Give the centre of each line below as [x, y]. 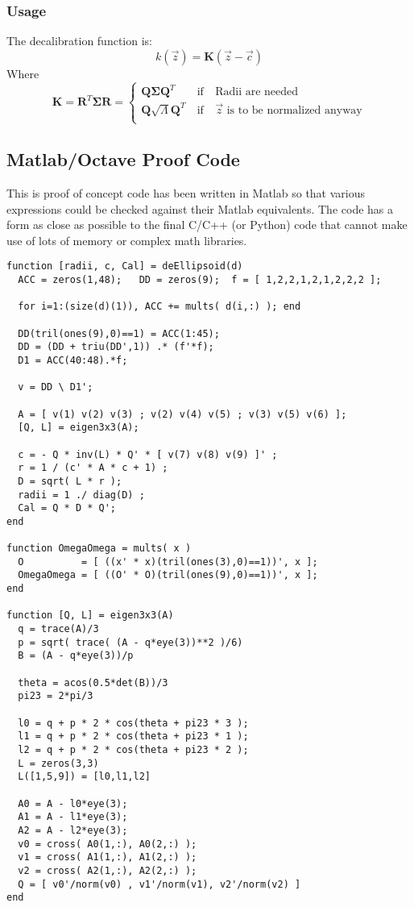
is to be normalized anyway [294, 110]
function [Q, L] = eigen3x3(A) [90, 616]
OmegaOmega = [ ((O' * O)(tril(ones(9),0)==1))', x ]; [168, 575]
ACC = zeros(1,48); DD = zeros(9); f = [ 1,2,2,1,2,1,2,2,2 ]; [200, 280]
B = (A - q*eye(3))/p [76, 656]
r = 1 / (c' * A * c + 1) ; [93, 468]
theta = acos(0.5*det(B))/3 [93, 682]
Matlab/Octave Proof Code [123, 159]
